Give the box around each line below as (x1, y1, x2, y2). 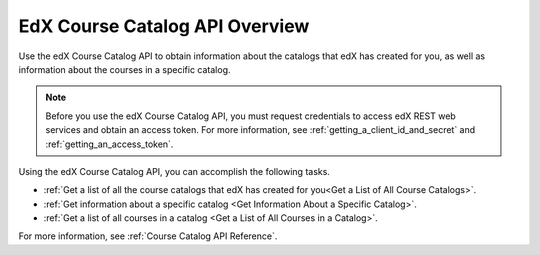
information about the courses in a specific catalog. (18, 63, 231, 75)
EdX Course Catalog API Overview (18, 15, 310, 37)
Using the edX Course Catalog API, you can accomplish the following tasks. (18, 165, 330, 177)
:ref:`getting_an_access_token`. (45, 138, 174, 150)
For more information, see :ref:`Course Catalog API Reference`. (18, 230, 278, 242)
